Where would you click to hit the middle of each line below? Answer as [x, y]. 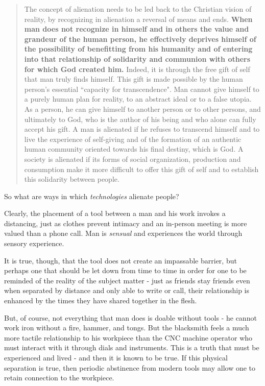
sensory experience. [34, 243]
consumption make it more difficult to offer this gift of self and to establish [141, 169]
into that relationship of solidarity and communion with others [137, 58]
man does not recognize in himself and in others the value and [137, 29]
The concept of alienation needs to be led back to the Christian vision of [138, 9]
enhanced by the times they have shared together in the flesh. [101, 300]
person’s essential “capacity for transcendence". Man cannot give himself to [142, 89]
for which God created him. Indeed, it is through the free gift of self [137, 69]
